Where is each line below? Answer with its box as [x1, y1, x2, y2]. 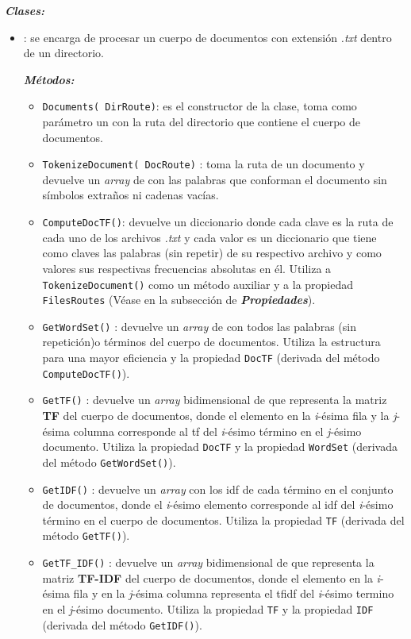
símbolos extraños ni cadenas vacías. [42, 187, 219, 203]
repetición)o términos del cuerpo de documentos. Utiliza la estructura [42, 333, 381, 350]
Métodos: [23, 71, 75, 87]
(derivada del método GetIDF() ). [42, 616, 202, 633]
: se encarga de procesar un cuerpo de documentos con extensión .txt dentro [23, 29, 392, 45]
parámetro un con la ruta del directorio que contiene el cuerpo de [42, 114, 360, 130]
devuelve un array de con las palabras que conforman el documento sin [42, 171, 387, 187]
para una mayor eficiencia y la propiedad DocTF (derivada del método [42, 349, 380, 366]
